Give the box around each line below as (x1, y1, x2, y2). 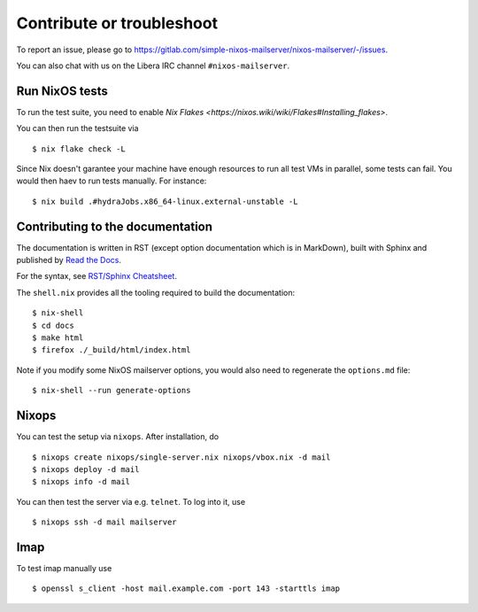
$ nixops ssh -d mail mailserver (32, 517, 177, 527)
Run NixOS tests (16, 83, 108, 98)
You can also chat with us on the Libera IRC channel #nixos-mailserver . (16, 60, 290, 71)
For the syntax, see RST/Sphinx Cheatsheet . (16, 271, 177, 282)
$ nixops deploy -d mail (32, 464, 140, 474)
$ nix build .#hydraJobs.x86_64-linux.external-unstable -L (32, 196, 298, 206)
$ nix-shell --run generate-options (32, 385, 191, 396)
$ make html (32, 333, 84, 343)
